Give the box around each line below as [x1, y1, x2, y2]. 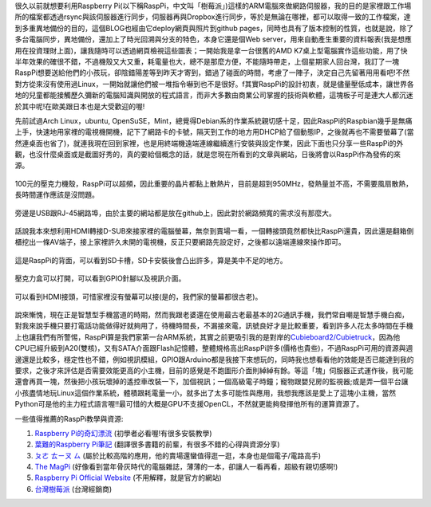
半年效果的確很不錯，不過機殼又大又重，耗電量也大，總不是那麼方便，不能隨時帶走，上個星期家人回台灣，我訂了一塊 [14, 57, 399, 66]
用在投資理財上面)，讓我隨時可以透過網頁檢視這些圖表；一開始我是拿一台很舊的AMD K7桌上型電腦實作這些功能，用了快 [14, 45, 408, 55]
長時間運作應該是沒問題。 [14, 190, 99, 199]
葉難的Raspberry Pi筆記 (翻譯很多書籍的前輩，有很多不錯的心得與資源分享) [34, 439, 280, 450]
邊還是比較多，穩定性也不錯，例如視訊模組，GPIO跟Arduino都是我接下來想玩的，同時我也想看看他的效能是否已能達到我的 [14, 355, 414, 364]
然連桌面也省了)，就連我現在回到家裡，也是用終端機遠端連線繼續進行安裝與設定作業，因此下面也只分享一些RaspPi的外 [14, 138, 404, 147]
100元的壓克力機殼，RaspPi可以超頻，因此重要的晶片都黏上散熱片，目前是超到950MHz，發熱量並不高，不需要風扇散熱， [14, 179, 413, 188]
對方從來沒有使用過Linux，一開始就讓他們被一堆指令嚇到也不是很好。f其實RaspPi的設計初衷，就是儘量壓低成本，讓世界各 [14, 79, 414, 88]
